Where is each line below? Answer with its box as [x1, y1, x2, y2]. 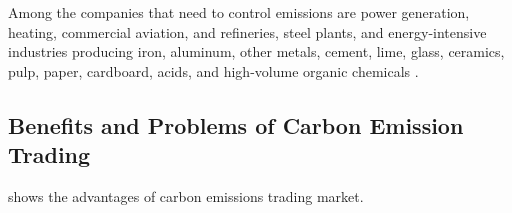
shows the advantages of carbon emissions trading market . [8, 185, 364, 206]
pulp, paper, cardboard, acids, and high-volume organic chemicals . [8, 60, 419, 81]
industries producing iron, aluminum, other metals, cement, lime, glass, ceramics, [8, 41, 505, 62]
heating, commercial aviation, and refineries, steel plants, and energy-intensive [8, 21, 487, 42]
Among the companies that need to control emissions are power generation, [8, 2, 470, 22]
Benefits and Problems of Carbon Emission [8, 109, 464, 140]
